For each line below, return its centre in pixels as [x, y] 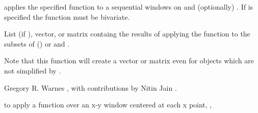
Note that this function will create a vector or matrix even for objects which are [129, 61]
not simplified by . [33, 70]
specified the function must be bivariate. [67, 16]
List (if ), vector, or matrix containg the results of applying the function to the [127, 34]
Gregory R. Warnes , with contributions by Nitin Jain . [91, 87]
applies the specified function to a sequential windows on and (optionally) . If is [129, 7]
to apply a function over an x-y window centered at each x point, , [108, 105]
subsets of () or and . [37, 43]
